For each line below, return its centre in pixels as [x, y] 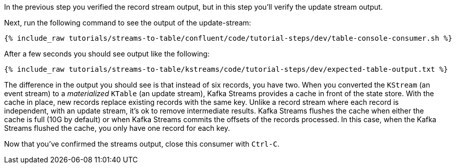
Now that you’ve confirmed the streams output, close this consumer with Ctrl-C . [142, 144]
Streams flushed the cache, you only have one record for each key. [117, 128]
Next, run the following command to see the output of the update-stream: [128, 23]
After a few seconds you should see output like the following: [107, 54]
